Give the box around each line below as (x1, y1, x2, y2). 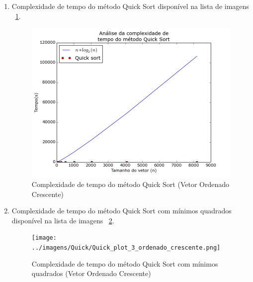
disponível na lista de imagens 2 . (11, 215, 114, 225)
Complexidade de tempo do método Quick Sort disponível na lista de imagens (11, 1, 249, 11)
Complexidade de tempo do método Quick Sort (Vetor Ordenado (31, 179, 229, 189)
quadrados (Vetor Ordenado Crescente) (31, 268, 151, 279)
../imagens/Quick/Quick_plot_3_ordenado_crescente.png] (31, 244, 221, 251)
